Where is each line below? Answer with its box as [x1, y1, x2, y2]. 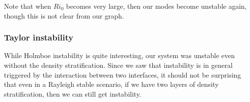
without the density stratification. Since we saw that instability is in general [4, 60, 233, 70]
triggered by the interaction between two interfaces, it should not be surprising [4, 69, 241, 80]
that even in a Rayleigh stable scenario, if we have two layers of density [4, 79, 219, 89]
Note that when [4, 1, 52, 11]
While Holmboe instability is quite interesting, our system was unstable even [4, 50, 235, 61]
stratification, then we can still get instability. [4, 88, 141, 99]
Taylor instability [4, 31, 74, 43]
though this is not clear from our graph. [4, 10, 124, 20]
